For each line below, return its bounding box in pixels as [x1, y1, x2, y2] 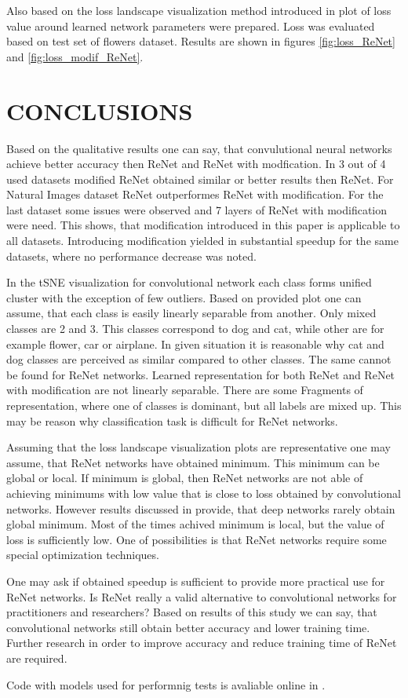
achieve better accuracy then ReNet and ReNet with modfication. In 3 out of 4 [6, 155, 386, 172]
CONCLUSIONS [6, 94, 193, 126]
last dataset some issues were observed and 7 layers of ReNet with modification [6, 201, 388, 217]
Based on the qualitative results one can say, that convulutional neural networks [6, 140, 392, 156]
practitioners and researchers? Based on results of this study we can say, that [6, 604, 377, 620]
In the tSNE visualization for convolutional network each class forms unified [6, 274, 372, 291]
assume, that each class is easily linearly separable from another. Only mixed [6, 305, 377, 321]
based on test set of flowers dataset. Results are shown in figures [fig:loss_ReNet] [6, 33, 395, 49]
